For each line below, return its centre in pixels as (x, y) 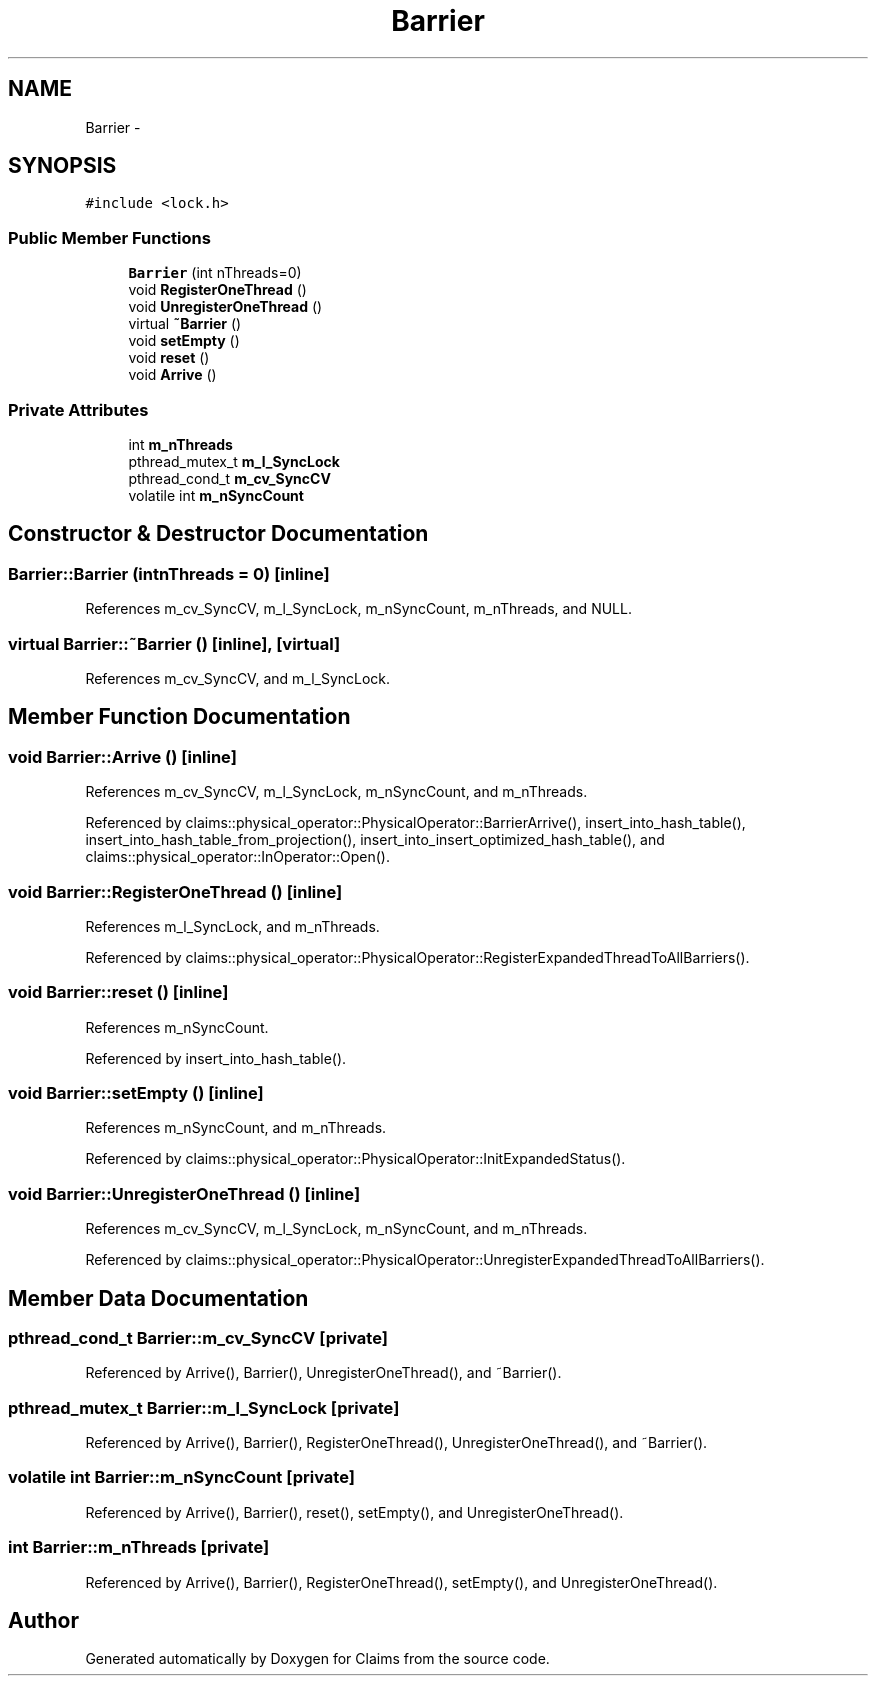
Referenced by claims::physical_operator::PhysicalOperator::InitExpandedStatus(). (355, 1159)
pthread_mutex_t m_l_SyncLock (234, 461)
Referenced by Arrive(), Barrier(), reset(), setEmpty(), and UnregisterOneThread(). (354, 1512)
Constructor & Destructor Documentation (218, 534)
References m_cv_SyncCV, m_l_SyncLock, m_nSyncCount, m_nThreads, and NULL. (358, 609)
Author (43, 1621)
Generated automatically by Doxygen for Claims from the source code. (317, 1659)
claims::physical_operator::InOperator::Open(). (237, 857)
